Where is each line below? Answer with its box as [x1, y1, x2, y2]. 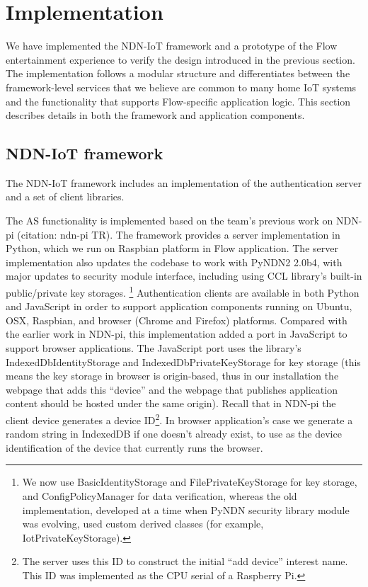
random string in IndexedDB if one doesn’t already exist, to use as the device [6, 426, 342, 441]
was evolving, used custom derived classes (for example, [22, 516, 264, 531]
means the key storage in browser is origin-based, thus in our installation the [6, 368, 339, 383]
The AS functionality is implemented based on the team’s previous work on [6, 213, 333, 228]
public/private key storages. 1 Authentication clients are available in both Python [6, 283, 360, 300]
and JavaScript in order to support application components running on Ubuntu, [6, 299, 352, 314]
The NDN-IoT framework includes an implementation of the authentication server [6, 175, 362, 190]
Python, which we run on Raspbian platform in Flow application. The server [6, 241, 338, 256]
